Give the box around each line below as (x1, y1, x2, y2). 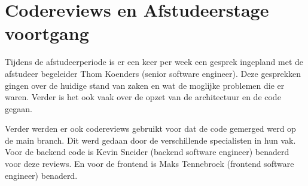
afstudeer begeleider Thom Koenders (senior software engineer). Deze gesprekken (5, 67, 301, 79)
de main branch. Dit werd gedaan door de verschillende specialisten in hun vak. (5, 134, 296, 146)
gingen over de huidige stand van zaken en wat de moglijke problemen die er (5, 79, 285, 91)
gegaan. (5, 102, 32, 114)
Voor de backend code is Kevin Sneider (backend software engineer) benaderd (5, 145, 289, 158)
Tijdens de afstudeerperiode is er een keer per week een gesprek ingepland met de (5, 55, 304, 68)
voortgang (5, 21, 89, 45)
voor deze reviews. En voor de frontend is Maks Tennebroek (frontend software (5, 157, 294, 170)
